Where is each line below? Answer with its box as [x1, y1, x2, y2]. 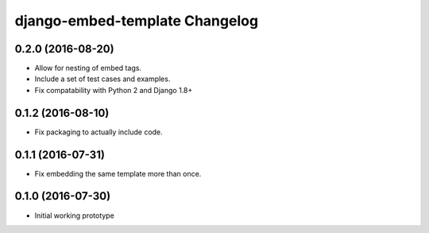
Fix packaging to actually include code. [34, 127, 163, 137]
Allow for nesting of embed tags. [34, 64, 142, 73]
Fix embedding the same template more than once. [34, 169, 202, 178]
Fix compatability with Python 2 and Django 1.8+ [34, 85, 193, 95]
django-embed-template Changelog [14, 12, 258, 29]
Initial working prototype [34, 211, 114, 220]
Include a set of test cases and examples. [34, 74, 171, 83]
